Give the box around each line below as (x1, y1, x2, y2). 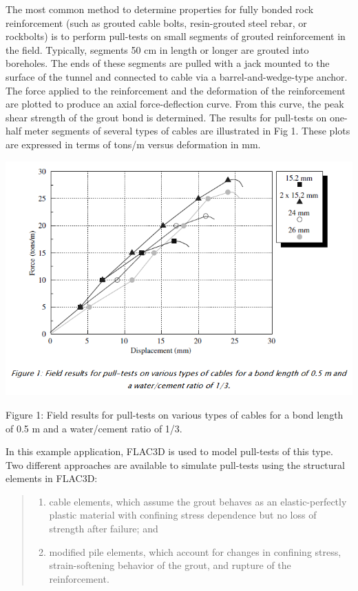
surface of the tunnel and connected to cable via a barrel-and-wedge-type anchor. (6, 69, 348, 83)
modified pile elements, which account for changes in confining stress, (49, 544, 341, 559)
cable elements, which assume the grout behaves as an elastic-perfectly (49, 494, 347, 508)
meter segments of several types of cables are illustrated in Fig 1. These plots (24, 123, 350, 138)
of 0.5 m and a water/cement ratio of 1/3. (6, 421, 182, 435)
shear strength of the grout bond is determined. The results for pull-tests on (6, 110, 327, 124)
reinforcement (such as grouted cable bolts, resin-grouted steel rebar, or (6, 15, 307, 30)
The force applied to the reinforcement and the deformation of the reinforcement (6, 83, 346, 97)
